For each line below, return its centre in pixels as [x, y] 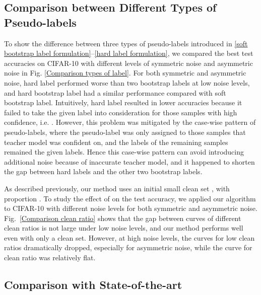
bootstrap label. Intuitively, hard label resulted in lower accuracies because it [123, 102]
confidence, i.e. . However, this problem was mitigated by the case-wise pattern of [130, 122]
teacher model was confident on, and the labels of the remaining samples [116, 142]
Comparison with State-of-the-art [93, 285]
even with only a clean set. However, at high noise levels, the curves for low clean [129, 237]
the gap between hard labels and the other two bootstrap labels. [103, 171]
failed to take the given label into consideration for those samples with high [121, 112]
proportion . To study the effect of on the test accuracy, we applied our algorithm [130, 198]
